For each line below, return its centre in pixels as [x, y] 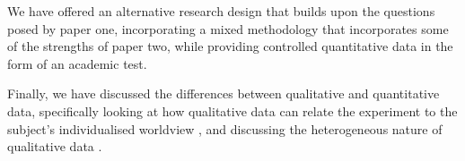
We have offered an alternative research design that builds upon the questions [221, 11]
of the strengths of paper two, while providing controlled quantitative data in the [230, 46]
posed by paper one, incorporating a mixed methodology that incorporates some [228, 28]
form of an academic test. [77, 63]
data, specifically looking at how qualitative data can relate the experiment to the [232, 110]
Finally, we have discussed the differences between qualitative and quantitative [224, 93]
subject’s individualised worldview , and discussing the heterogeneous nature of [225, 128]
